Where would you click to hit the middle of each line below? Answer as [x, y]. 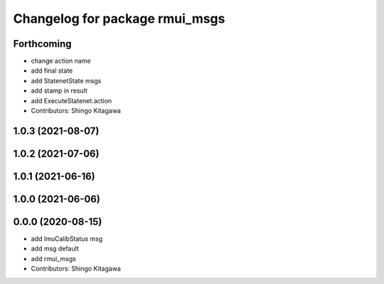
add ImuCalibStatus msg [67, 238]
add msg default [55, 248]
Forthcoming [42, 44]
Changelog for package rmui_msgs [119, 19]
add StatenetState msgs [66, 80]
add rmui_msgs [53, 258]
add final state [52, 70]
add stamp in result [59, 91]
